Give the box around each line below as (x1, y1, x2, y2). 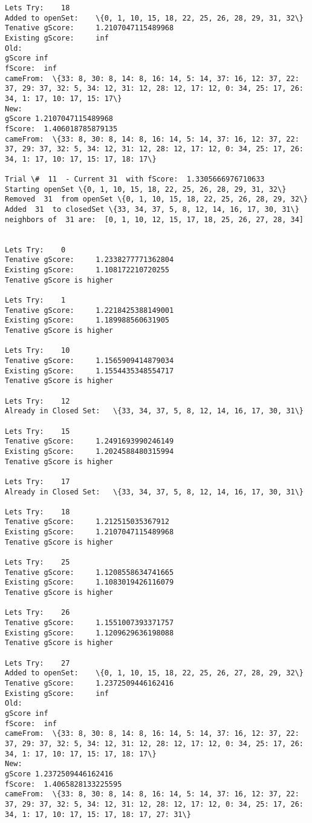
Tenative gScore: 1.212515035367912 (5, 517, 170, 526)
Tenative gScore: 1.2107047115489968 (5, 24, 174, 33)
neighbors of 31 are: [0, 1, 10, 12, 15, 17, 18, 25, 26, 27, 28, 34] (5, 215, 304, 224)
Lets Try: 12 (5, 396, 70, 405)
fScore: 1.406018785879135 (5, 124, 118, 133)
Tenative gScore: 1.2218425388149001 (5, 306, 174, 315)
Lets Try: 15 (5, 427, 70, 436)
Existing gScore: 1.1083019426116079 (5, 578, 174, 587)
